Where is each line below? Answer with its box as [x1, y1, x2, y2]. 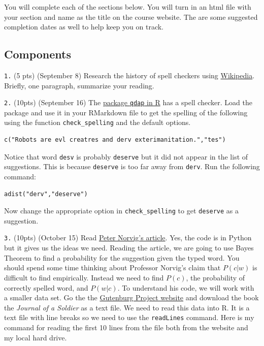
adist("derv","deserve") [4, 190, 88, 198]
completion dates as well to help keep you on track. [4, 21, 163, 32]
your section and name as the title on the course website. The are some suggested [4, 11, 258, 22]
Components [4, 46, 71, 62]
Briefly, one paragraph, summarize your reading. [4, 80, 154, 90]
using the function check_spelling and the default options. [4, 117, 191, 128]
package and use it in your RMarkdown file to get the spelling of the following [4, 107, 248, 117]
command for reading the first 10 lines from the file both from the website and [4, 322, 248, 332]
